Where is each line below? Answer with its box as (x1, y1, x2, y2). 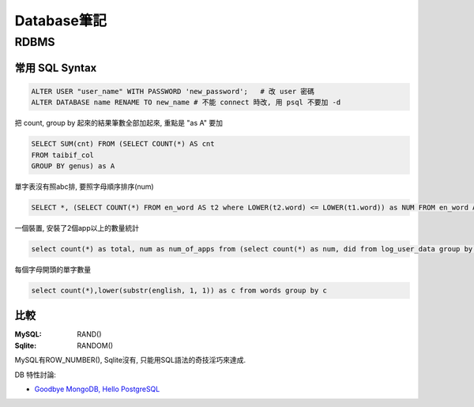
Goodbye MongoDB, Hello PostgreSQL (34, 384, 160, 394)
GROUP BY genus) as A (31, 161, 115, 170)
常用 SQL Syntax (14, 61, 97, 74)
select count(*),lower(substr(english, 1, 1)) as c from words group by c (31, 285, 328, 295)
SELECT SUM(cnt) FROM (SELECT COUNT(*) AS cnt (31, 139, 215, 149)
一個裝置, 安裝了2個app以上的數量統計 (14, 223, 140, 232)
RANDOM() (77, 341, 114, 350)
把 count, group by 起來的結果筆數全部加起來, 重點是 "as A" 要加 (14, 119, 223, 128)
